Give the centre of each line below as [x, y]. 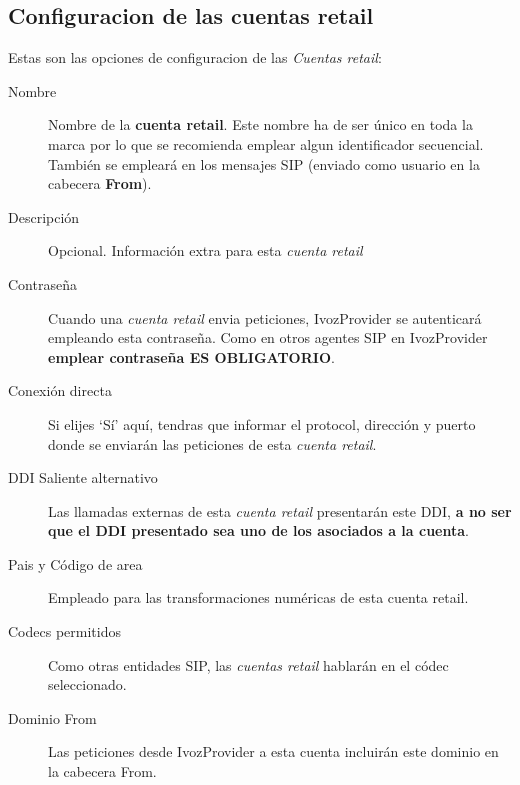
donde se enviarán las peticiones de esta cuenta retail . [212, 443]
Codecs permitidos [64, 631]
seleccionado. [87, 684]
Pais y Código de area [75, 563]
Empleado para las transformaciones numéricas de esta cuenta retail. [258, 597]
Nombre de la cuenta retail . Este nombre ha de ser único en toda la [260, 124]
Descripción [44, 216]
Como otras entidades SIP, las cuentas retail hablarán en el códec [248, 664]
